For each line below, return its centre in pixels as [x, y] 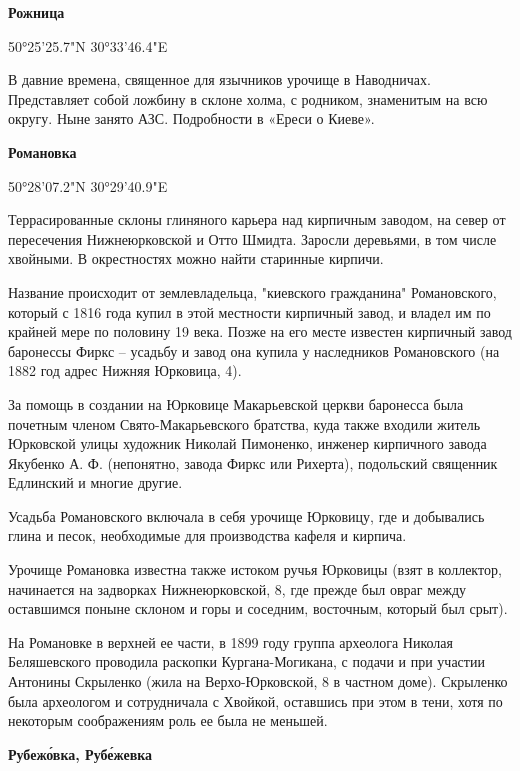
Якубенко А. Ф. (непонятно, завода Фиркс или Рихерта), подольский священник [253, 462]
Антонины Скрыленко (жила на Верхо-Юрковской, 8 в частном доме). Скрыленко [258, 681]
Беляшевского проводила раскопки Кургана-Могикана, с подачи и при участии [246, 661]
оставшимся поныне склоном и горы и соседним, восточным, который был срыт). [258, 608]
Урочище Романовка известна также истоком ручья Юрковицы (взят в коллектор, [255, 569]
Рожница [36, 12]
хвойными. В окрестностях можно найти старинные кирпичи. [196, 258]
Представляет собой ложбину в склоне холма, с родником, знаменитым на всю [248, 98]
